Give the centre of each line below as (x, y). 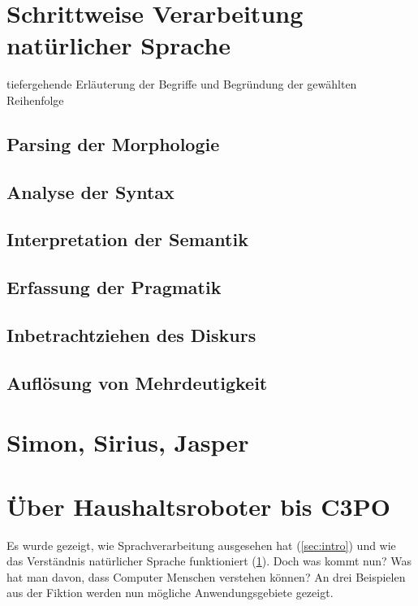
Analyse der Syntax (90, 191)
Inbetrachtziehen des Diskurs (131, 335)
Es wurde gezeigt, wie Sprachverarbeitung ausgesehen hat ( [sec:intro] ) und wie (201, 545)
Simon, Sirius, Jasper (128, 442)
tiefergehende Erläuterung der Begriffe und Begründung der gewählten (182, 84)
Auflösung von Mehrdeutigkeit (137, 382)
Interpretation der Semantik (127, 239)
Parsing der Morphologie (113, 143)
